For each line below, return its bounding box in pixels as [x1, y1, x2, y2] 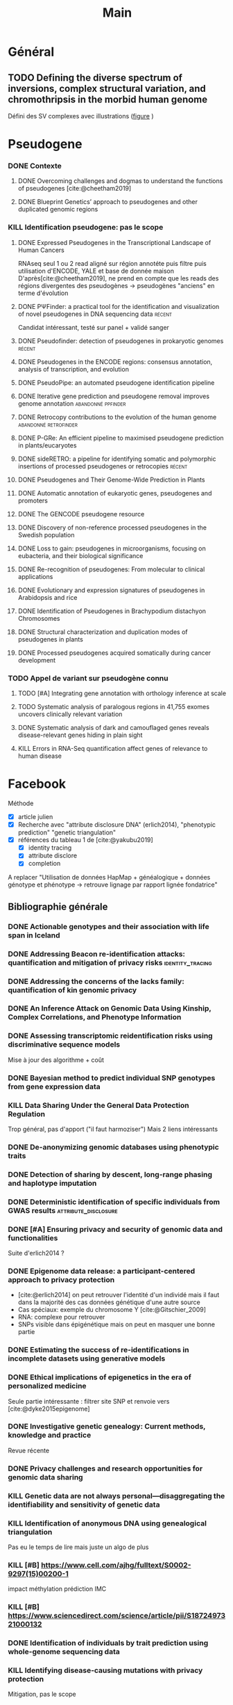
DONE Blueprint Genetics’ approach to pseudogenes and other [17, 198, 198, 206]
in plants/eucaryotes [17, 441, 77, 450]
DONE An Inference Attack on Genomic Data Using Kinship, [8, 1004, 212, 1013]
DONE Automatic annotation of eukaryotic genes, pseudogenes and [17, 489, 212, 497]
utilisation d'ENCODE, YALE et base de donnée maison [17, 267, 174, 275]
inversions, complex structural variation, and [8, 82, 207, 95]
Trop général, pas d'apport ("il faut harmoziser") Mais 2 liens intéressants [8, 1125, 218, 1133]
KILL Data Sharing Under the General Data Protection [8, 1100, 189, 1110]
